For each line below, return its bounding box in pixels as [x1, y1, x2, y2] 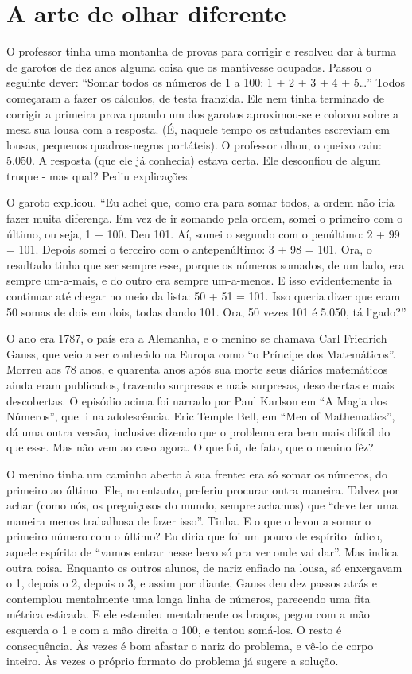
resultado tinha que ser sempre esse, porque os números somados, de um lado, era [6, 256, 405, 273]
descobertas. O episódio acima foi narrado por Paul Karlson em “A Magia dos [6, 392, 387, 409]
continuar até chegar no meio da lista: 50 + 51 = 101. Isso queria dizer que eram [6, 288, 401, 304]
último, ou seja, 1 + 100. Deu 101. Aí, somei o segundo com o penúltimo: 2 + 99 [6, 225, 400, 242]
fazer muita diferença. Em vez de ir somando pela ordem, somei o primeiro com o [6, 210, 403, 227]
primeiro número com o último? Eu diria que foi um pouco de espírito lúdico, [6, 528, 383, 544]
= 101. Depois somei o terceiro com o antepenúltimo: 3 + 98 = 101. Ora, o [6, 241, 372, 258]
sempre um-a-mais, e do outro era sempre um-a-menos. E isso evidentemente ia [6, 272, 392, 289]
